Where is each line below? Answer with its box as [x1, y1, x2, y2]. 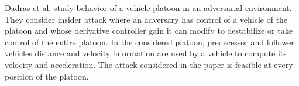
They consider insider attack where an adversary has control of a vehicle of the [5, 13, 288, 25]
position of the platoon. [5, 70, 89, 82]
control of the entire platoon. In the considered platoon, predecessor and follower [5, 35, 294, 48]
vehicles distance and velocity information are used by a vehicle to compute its [5, 47, 287, 59]
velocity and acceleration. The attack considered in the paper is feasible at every [5, 58, 293, 70]
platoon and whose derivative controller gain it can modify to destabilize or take [5, 24, 293, 37]
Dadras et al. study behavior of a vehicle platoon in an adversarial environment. [5, 2, 292, 13]
